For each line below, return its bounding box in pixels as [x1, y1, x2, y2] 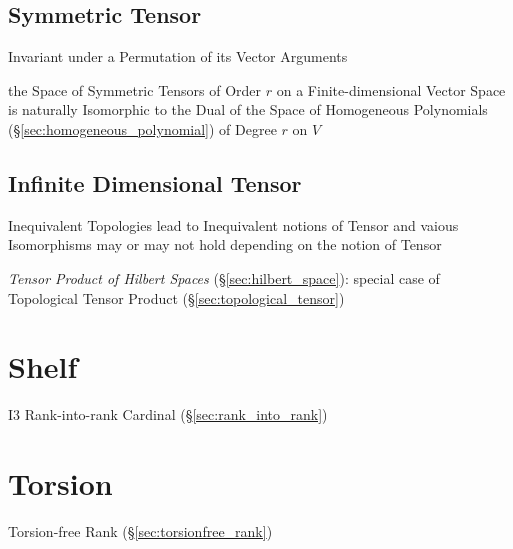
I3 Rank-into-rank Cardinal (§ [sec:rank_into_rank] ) [8, 404, 328, 425]
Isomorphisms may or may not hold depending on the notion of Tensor [8, 234, 442, 255]
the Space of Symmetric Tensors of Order [8, 79, 262, 100]
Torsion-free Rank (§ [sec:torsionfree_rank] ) [8, 521, 273, 541]
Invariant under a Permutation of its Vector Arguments [8, 46, 348, 67]
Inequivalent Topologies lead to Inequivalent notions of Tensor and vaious [8, 214, 459, 235]
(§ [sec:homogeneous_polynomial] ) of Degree [8, 118, 277, 139]
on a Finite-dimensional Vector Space [276, 79, 506, 100]
